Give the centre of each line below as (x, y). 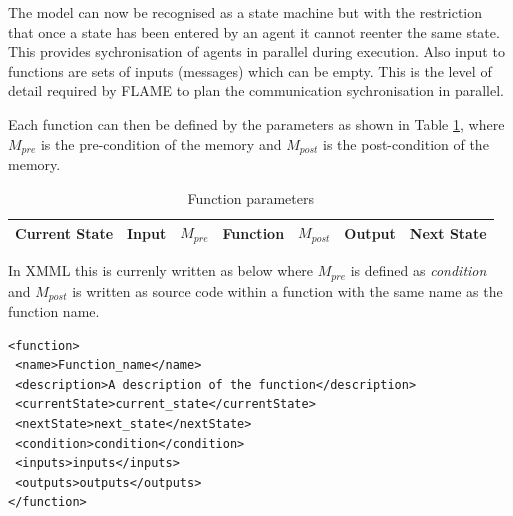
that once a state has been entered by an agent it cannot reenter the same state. (254, 31)
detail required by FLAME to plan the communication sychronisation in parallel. (256, 90)
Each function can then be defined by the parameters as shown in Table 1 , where (256, 123)
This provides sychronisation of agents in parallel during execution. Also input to (256, 51)
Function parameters (250, 197)
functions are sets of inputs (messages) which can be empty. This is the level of (250, 70)
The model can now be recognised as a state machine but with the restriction (245, 12)
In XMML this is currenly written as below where (161, 270)
